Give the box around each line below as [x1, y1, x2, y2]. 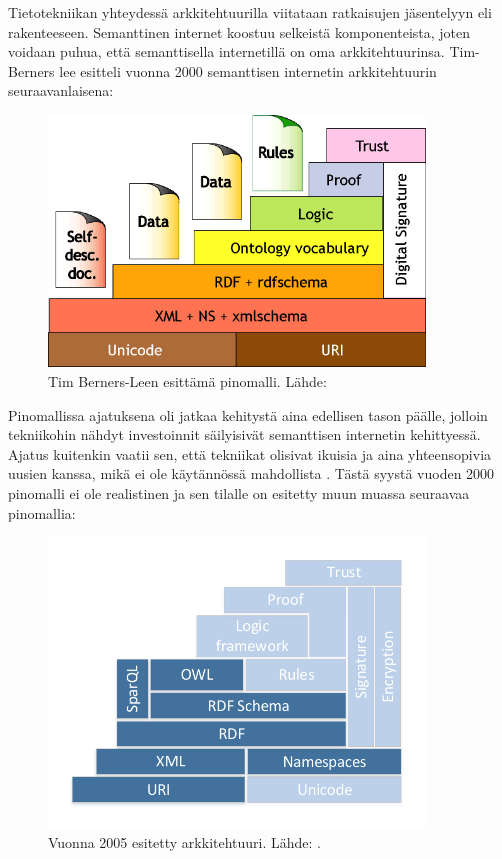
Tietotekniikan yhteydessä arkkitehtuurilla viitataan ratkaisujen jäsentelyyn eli [8, 2, 492, 22]
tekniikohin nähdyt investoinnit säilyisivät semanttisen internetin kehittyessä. [8, 424, 481, 445]
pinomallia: [8, 502, 76, 523]
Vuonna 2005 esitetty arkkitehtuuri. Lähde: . [48, 832, 322, 853]
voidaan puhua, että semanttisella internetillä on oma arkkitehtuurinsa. [8, 41, 445, 62]
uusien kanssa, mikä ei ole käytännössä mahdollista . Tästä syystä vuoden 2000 [8, 463, 495, 484]
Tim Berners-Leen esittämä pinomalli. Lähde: [48, 370, 327, 391]
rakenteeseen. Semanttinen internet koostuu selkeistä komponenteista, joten [8, 21, 471, 42]
